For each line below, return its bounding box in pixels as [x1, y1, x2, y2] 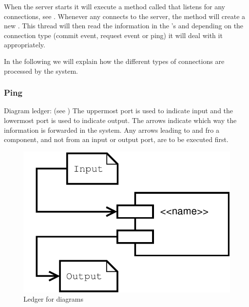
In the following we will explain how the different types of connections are [4, 56, 225, 66]
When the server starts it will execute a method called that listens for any [4, 1, 225, 11]
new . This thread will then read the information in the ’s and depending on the [4, 20, 244, 31]
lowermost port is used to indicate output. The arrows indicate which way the [4, 115, 237, 125]
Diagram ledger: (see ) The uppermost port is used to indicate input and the [4, 105, 233, 116]
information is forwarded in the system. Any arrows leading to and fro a [4, 124, 219, 135]
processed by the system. [4, 65, 78, 76]
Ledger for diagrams [23, 294, 83, 304]
